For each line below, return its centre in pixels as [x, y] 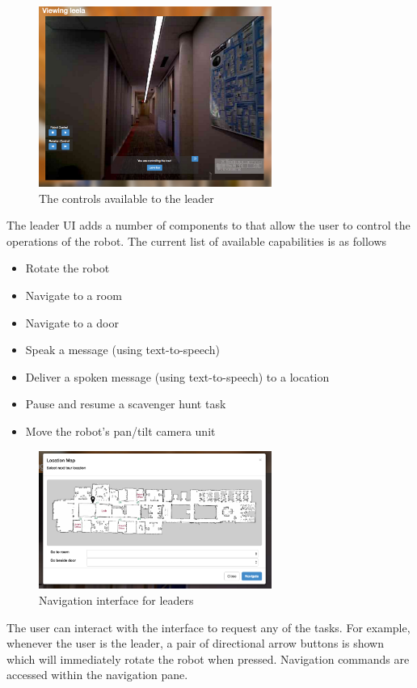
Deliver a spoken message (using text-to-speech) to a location [177, 376]
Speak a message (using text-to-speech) [123, 350]
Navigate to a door [72, 322]
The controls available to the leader [126, 198]
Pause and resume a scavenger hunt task [126, 404]
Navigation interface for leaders [116, 599]
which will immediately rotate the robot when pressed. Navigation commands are [208, 658]
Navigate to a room [74, 295]
